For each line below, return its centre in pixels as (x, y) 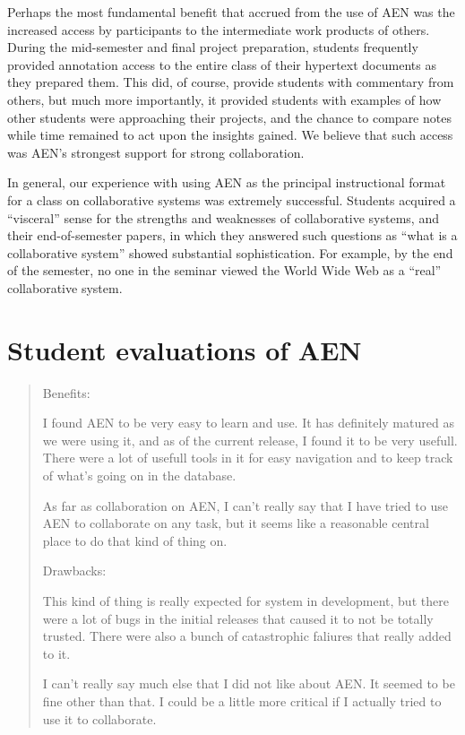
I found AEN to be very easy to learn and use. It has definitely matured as (248, 423)
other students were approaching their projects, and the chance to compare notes (229, 117)
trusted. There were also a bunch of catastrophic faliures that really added (247, 636)
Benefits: (66, 392)
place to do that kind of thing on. (135, 540)
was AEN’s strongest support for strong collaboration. (156, 152)
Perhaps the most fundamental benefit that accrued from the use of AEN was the (231, 12)
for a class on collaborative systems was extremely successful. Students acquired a (232, 199)
